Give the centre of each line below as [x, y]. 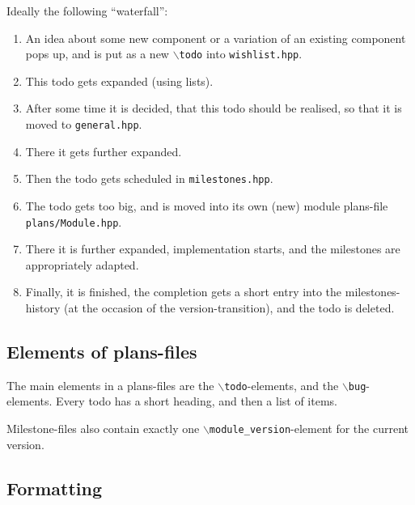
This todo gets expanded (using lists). [119, 81]
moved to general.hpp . [84, 124]
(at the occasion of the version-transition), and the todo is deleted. [229, 307]
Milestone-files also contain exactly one [103, 429]
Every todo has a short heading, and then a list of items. [197, 401]
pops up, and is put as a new [97, 54]
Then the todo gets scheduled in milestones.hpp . [149, 178]
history [43, 307]
